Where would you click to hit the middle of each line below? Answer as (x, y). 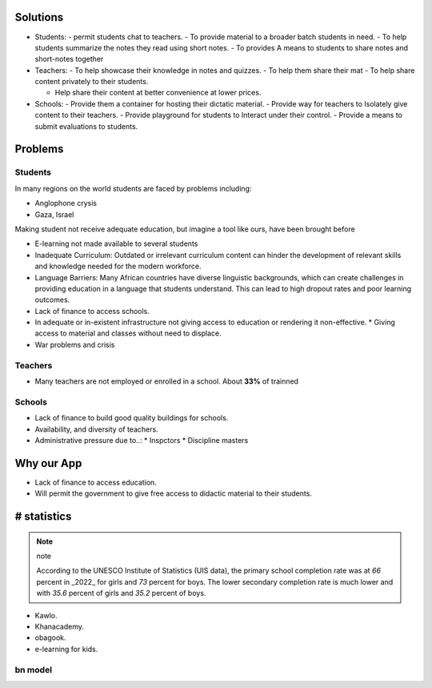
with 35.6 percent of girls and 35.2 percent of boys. (121, 593)
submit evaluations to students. (86, 126)
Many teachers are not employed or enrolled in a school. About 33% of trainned (167, 381)
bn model (33, 670)
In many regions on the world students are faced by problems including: (133, 188)
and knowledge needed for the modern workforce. (118, 266)
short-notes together (69, 59)
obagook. (51, 638)
